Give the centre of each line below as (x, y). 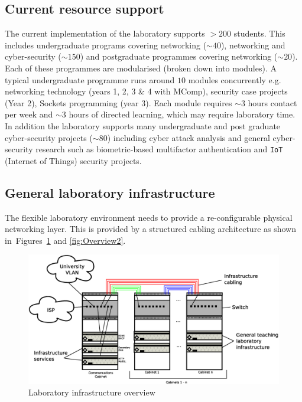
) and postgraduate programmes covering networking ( (179, 56)
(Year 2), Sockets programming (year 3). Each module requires (118, 102)
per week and (29, 114)
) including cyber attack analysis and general (189, 137)
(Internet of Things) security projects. (73, 160)
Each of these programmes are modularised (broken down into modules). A (141, 68)
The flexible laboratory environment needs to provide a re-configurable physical (149, 217)
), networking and (253, 45)
